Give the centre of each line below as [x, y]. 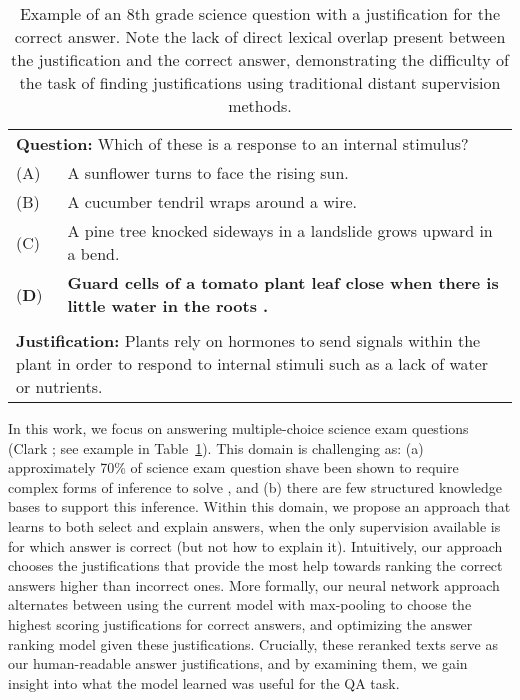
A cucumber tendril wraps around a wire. [212, 201]
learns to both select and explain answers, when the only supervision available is [254, 525]
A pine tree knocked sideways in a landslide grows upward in [280, 230]
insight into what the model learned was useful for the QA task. [204, 682]
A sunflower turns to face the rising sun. [208, 172]
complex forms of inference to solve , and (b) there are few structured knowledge [255, 486]
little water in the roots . [168, 305]
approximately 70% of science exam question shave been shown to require [233, 467]
